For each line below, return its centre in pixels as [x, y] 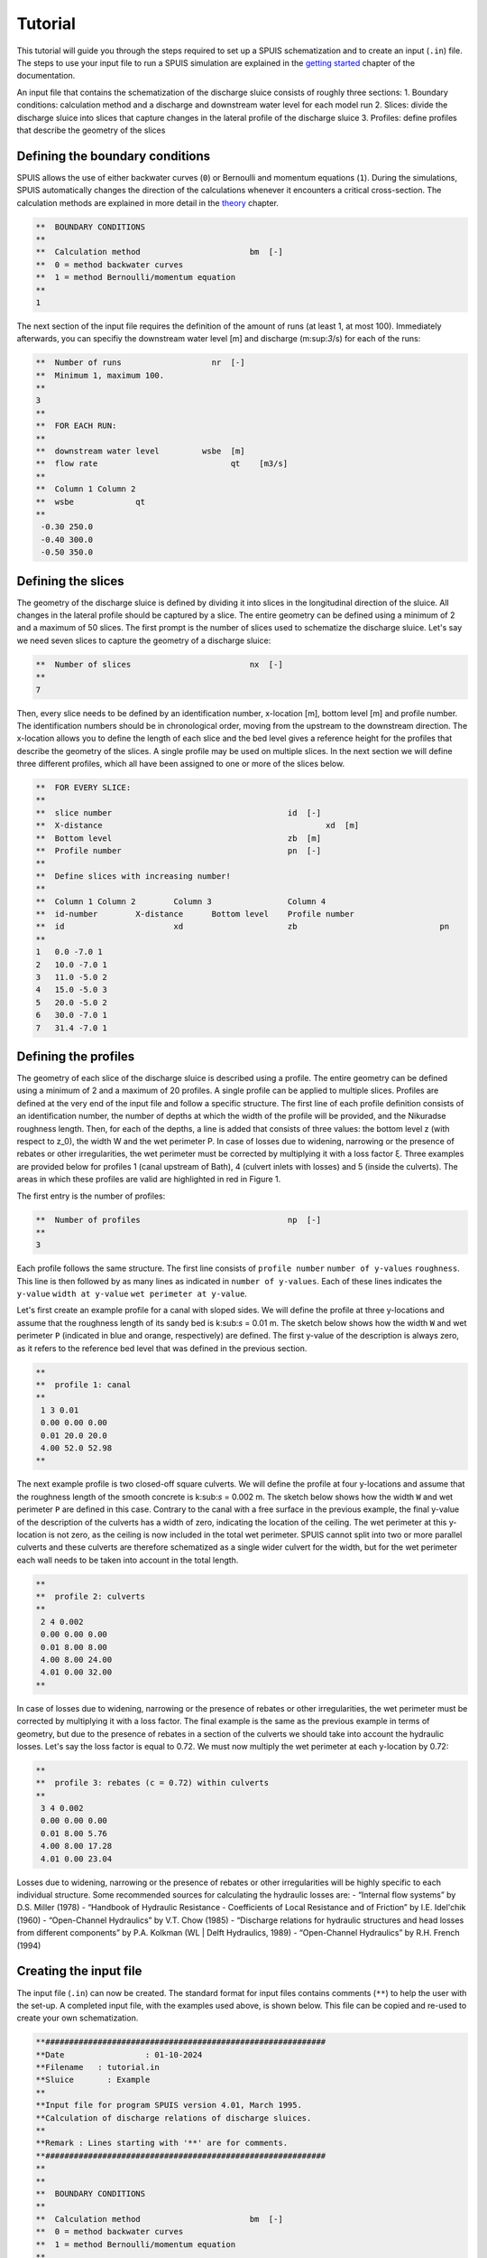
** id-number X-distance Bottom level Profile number [195, 914]
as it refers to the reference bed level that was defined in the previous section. [162, 1348]
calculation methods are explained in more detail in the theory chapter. [148, 202]
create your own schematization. [78, 2018]
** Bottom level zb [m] [179, 838]
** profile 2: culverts [91, 1597]
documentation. [46, 76]
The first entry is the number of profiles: [91, 1196]
